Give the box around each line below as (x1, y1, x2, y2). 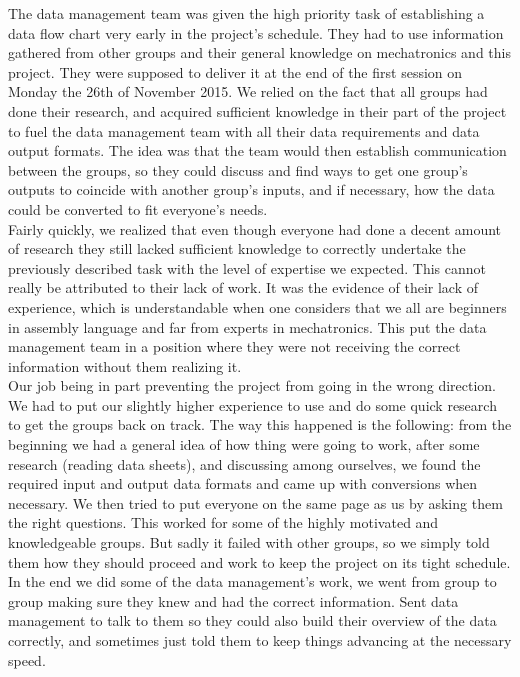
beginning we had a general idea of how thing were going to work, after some (8, 434, 480, 455)
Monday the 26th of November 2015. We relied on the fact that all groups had (8, 81, 488, 102)
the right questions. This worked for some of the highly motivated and (8, 512, 439, 533)
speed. (8, 649, 46, 670)
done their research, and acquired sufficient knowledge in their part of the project (8, 100, 507, 121)
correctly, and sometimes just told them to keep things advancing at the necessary (8, 630, 512, 650)
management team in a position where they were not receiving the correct (8, 336, 461, 357)
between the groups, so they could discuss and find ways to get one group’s (8, 159, 468, 180)
